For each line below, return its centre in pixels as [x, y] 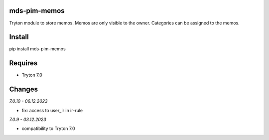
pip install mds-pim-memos [37, 49]
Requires [23, 63]
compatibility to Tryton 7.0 [48, 129]
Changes [24, 89]
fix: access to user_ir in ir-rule [52, 110]
